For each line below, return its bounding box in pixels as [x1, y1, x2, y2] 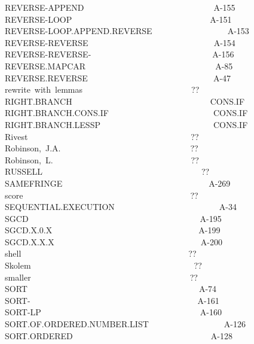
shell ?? [5, 247, 197, 260]
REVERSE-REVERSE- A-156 [5, 48, 234, 60]
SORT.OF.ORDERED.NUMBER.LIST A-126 [5, 318, 246, 330]
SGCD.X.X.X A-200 [5, 235, 222, 248]
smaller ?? [5, 270, 198, 283]
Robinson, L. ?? [5, 153, 199, 166]
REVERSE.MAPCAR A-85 [5, 59, 233, 72]
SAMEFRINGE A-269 [5, 176, 231, 189]
